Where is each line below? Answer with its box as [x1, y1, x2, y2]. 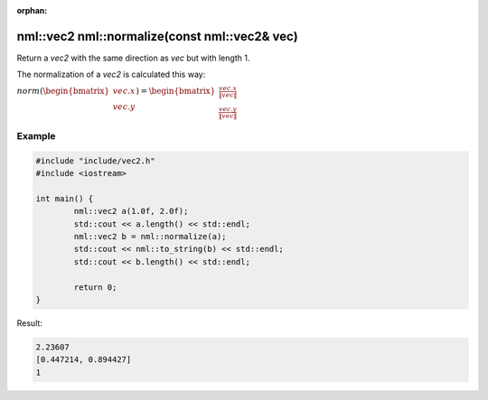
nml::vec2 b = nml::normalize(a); [73, 231, 227, 241]
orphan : [16, 5, 48, 15]
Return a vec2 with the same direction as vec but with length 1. [16, 52, 250, 63]
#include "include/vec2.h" [35, 155, 155, 166]
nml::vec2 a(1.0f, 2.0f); [73, 206, 189, 217]
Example [16, 129, 56, 142]
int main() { [35, 193, 94, 203]
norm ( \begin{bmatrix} [16, 86, 110, 97]
